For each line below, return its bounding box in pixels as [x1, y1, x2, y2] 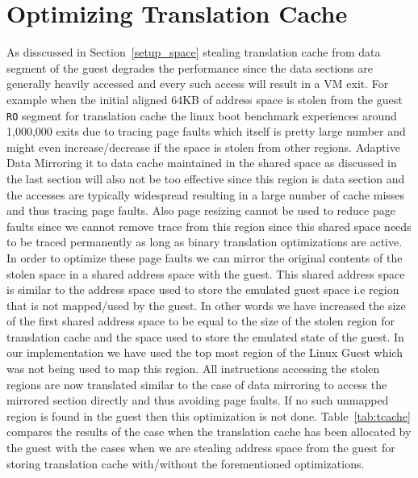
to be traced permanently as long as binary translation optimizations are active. [6, 233, 403, 250]
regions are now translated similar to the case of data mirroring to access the [6, 375, 387, 392]
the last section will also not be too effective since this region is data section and [6, 170, 405, 187]
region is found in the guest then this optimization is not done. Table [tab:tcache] [6, 407, 411, 424]
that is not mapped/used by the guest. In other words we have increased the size [6, 296, 406, 313]
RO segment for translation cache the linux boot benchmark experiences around [6, 107, 397, 124]
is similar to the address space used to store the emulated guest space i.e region [6, 281, 399, 298]
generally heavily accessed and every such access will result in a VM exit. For [6, 75, 389, 92]
